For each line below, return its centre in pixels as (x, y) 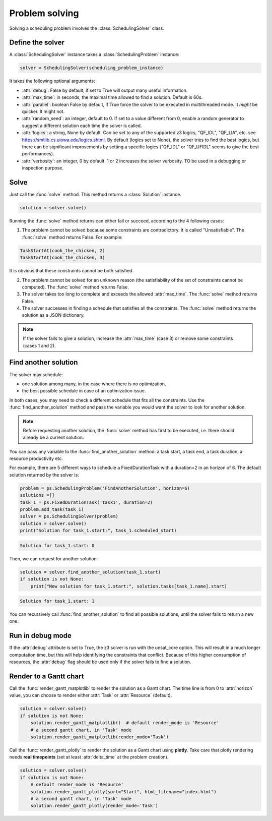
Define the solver (37, 43)
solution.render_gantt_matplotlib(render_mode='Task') (99, 737)
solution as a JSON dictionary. (53, 315)
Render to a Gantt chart (47, 676)
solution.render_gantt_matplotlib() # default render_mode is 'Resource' (125, 723)
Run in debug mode (40, 636)
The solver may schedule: (36, 374)
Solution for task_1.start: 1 (57, 601)
